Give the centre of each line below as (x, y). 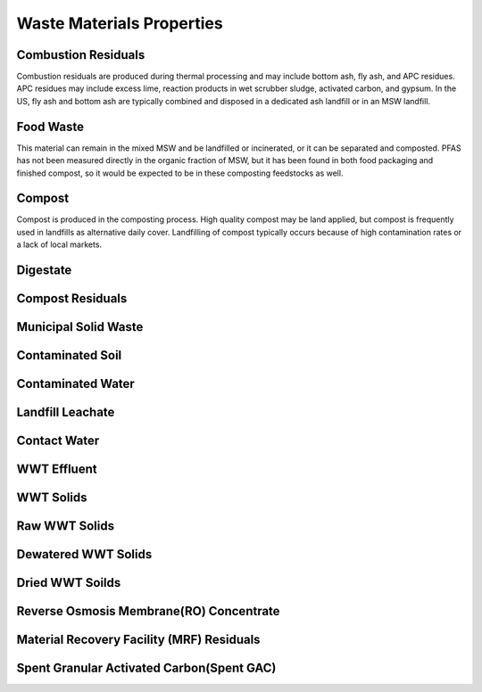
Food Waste (50, 126)
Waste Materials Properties (120, 23)
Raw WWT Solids (66, 526)
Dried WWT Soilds (69, 583)
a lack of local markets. (59, 244)
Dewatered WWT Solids (84, 554)
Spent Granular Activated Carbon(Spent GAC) (146, 668)
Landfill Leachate (66, 412)
